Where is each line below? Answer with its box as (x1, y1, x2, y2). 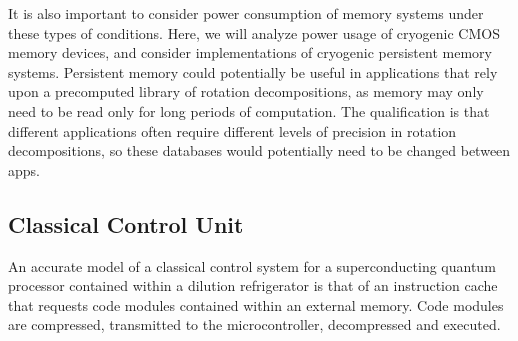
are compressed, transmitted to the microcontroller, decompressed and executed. (8, 314, 501, 335)
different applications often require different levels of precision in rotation (8, 120, 457, 141)
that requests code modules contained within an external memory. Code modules (8, 294, 504, 315)
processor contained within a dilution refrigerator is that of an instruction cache (8, 275, 498, 296)
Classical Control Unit (8, 208, 244, 239)
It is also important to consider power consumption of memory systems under (8, 3, 484, 23)
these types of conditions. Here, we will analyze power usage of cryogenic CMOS (8, 22, 500, 43)
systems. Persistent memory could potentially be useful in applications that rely (8, 61, 498, 82)
